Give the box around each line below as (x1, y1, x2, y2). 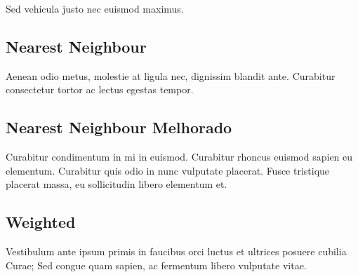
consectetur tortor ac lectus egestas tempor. (6, 82, 194, 97)
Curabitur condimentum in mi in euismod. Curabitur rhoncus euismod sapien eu (6, 149, 353, 164)
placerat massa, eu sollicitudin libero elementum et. (6, 177, 227, 191)
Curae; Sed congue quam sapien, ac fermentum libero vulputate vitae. (6, 257, 307, 272)
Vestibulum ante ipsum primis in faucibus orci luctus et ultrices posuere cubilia (6, 244, 347, 259)
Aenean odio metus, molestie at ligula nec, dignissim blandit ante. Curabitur (6, 68, 336, 83)
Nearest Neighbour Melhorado (6, 116, 232, 138)
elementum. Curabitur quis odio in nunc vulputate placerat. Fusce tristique (6, 163, 330, 177)
